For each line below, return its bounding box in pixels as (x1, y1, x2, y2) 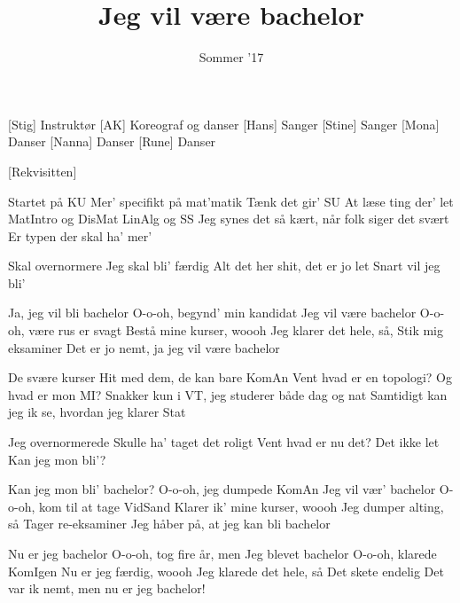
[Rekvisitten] (8, 161, 77, 180)
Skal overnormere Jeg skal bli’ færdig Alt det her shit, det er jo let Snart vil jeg (8, 256, 441, 275)
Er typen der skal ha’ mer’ (8, 226, 152, 245)
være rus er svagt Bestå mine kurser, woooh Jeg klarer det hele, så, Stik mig (28, 321, 443, 340)
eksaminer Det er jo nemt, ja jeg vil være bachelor (8, 338, 280, 356)
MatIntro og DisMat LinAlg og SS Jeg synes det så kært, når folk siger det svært (8, 209, 449, 228)
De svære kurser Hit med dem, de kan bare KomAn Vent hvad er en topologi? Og (8, 368, 453, 387)
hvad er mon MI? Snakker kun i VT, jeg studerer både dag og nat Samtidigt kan (8, 385, 448, 403)
